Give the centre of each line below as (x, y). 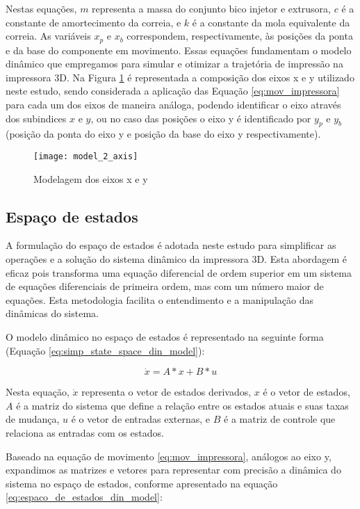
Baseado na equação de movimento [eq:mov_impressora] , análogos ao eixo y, (169, 456)
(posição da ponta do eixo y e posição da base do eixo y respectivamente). (163, 134)
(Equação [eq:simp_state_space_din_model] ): (105, 350)
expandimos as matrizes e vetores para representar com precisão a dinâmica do (173, 470)
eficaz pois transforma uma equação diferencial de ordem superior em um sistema (179, 272)
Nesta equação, (38, 392)
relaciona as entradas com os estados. (85, 432)
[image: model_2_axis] (86, 156)
